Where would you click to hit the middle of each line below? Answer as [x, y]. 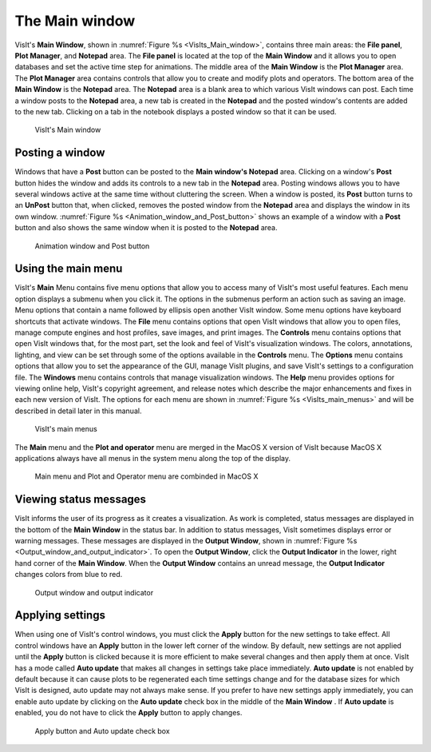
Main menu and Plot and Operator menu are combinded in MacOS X [146, 476]
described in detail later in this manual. [78, 411]
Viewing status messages [81, 499]
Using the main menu [69, 269]
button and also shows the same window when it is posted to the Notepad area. [146, 228]
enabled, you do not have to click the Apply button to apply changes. [129, 713]
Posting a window [60, 153]
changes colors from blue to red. [69, 575]
